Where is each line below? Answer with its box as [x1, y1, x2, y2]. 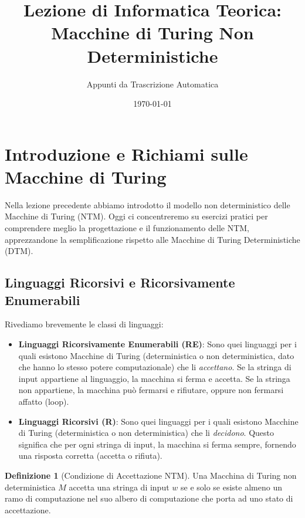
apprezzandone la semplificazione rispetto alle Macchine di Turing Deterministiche [5, 233, 300, 245]
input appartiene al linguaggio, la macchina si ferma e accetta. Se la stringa [18, 372, 290, 384]
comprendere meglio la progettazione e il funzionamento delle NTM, [5, 222, 249, 233]
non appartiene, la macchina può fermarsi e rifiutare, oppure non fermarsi [18, 384, 284, 396]
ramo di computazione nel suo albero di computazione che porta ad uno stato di [5, 492, 293, 505]
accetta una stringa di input [69, 480, 170, 493]
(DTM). [5, 245, 33, 257]
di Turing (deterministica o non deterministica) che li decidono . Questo [18, 426, 274, 439]
